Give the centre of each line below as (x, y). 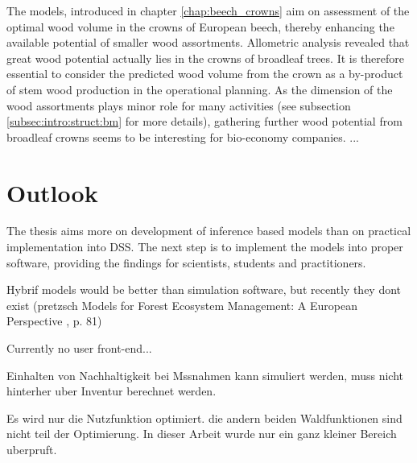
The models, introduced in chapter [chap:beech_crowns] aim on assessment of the (208, 10)
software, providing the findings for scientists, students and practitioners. (186, 262)
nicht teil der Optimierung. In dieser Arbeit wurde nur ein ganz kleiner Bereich (202, 434)
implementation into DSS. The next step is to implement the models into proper (205, 247)
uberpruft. (32, 449)
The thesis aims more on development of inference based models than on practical (209, 231)
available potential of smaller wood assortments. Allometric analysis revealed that (208, 42)
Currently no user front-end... (79, 348)
